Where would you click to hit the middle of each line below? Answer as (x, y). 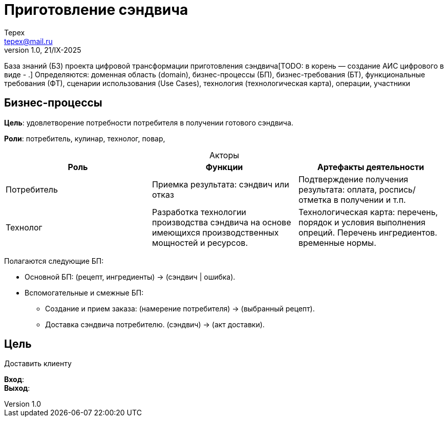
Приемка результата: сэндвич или (220, 184)
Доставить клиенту (38, 364)
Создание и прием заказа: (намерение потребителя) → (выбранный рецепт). (180, 308)
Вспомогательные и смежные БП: (84, 292)
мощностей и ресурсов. (200, 243)
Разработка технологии (199, 212)
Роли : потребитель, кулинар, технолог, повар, (85, 138)
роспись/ (397, 189)
